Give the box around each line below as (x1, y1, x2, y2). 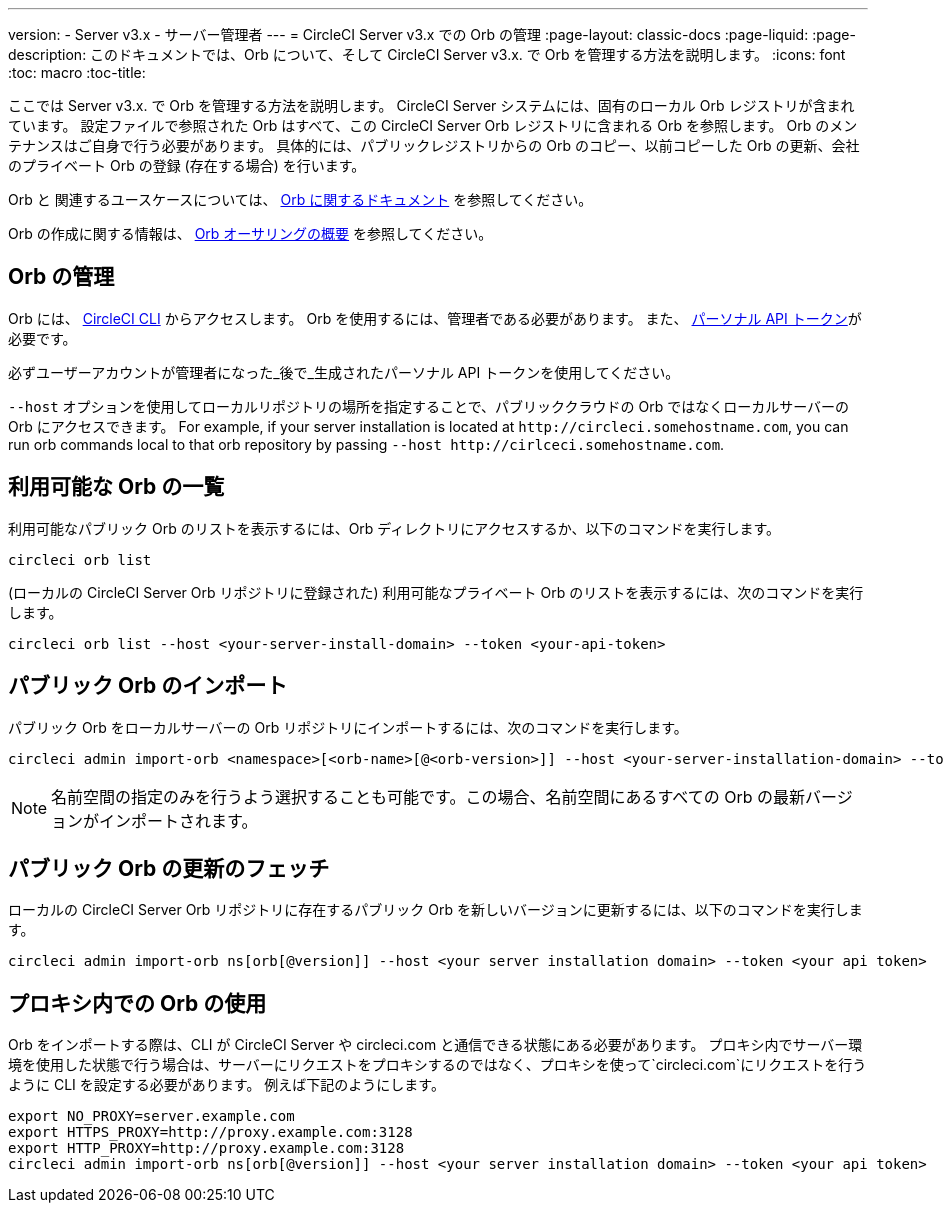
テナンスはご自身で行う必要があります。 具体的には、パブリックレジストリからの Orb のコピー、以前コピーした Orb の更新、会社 (8, 137, 860, 154)
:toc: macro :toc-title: (8, 64, 146, 81)
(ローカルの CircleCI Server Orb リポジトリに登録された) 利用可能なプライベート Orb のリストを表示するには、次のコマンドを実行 (8, 583, 864, 601)
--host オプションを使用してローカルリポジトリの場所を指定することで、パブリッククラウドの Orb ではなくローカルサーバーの (8, 397, 850, 415)
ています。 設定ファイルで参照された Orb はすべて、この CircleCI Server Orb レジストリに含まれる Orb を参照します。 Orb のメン (8, 117, 858, 134)
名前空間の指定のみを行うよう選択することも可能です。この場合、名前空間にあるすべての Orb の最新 (51, 786, 806, 807)
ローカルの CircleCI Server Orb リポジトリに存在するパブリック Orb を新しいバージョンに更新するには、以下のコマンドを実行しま (8, 901, 863, 919)
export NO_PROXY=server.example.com (8, 1108, 295, 1125)
